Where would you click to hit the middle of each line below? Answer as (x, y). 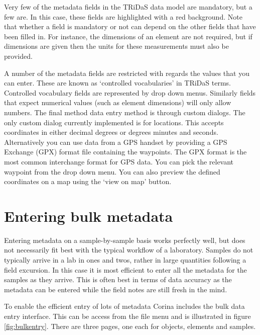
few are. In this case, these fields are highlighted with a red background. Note (123, 16)
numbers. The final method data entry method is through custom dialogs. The (125, 112)
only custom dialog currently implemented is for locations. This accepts (114, 122)
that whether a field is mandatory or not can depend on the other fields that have (130, 26)
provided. (18, 56)
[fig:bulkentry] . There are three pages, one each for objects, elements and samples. (130, 326)
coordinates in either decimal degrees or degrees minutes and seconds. (111, 132)
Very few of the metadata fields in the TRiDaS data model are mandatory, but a (128, 7)
